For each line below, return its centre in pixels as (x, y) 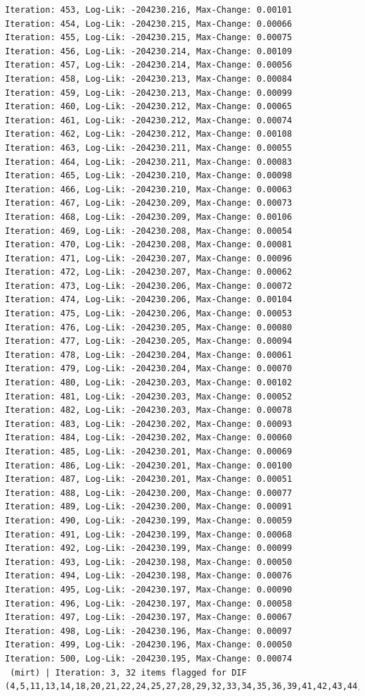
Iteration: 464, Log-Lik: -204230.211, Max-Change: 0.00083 (149, 162)
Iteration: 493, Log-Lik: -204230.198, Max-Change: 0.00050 (149, 562)
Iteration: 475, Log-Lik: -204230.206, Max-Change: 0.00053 (149, 314)
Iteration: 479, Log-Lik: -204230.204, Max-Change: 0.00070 (149, 369)
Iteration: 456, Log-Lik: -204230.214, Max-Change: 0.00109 (149, 51)
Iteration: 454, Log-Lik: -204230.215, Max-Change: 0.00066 (149, 24)
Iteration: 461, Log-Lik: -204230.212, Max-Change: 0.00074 (149, 120)
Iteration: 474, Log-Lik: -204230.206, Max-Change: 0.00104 (149, 300)
